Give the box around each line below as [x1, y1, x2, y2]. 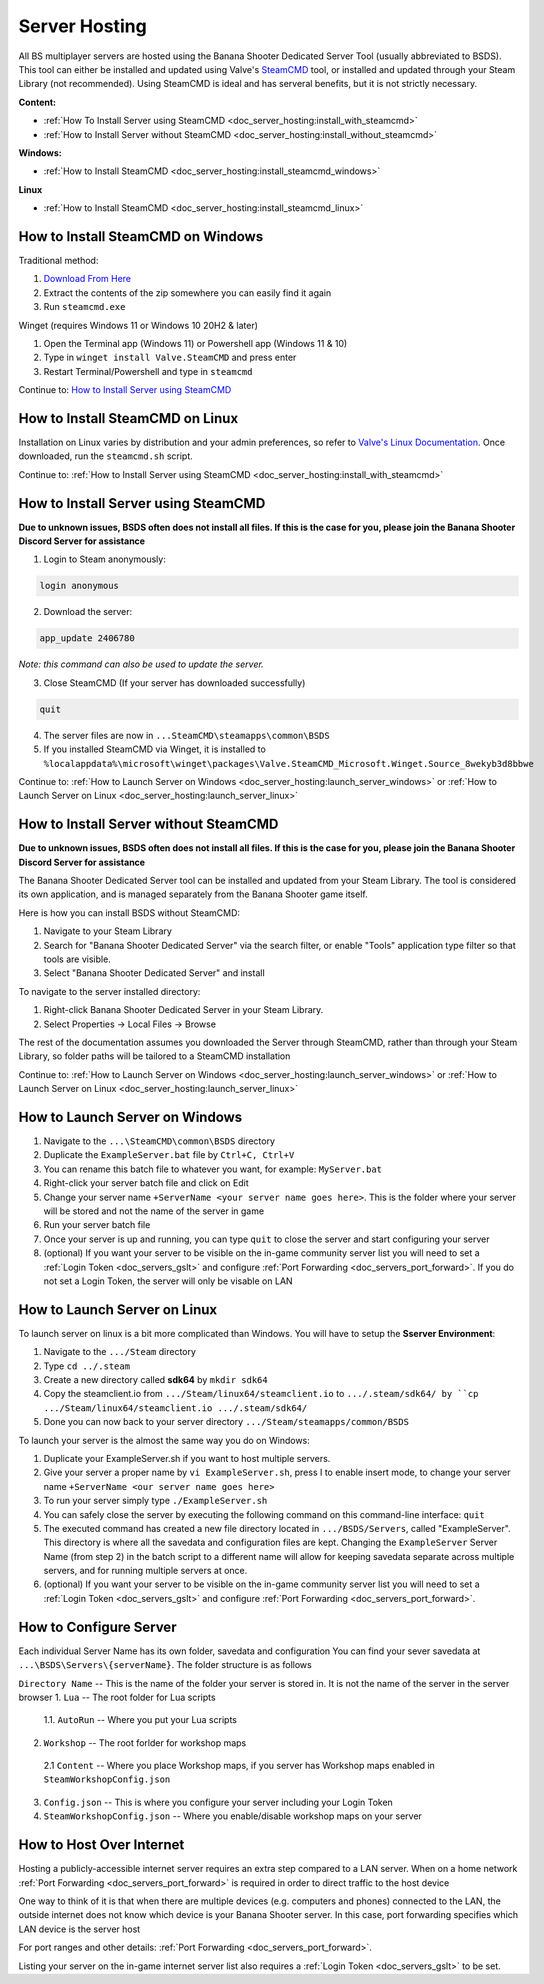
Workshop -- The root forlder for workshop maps [43, 1736, 247, 1749]
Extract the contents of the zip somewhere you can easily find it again [43, 286, 332, 299]
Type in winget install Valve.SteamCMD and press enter [43, 351, 297, 364]
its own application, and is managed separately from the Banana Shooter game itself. [18, 888, 369, 900]
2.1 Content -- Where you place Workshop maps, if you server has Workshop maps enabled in [43, 1760, 435, 1772]
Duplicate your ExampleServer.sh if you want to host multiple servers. [43, 1452, 331, 1464]
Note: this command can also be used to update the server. [18, 658, 264, 670]
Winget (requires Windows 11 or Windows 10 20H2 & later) [18, 319, 259, 331]
